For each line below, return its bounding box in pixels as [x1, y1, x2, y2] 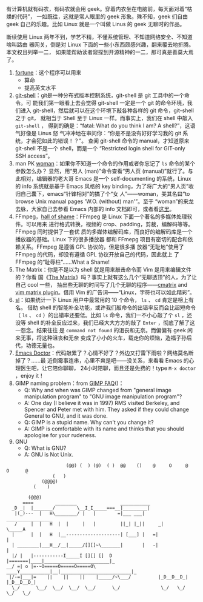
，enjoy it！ [15, 372, 44, 379]
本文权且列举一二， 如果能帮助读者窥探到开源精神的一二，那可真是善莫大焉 [6, 48, 194, 56]
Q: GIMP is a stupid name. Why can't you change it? [24, 419, 154, 426]
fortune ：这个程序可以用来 [15, 69, 82, 76]
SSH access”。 [15, 152, 53, 159]
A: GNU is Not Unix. [24, 451, 74, 458]
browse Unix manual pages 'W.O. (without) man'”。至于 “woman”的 [15, 198, 184, 205]
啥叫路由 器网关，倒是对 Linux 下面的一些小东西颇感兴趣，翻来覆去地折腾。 [6, 41, 195, 48]
